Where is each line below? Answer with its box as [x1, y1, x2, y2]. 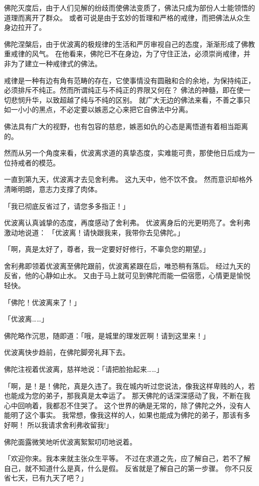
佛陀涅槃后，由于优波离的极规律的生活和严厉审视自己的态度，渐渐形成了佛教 [4, 38, 255, 49]
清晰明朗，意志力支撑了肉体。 [4, 183, 102, 194]
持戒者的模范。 [10, 157, 60, 167]
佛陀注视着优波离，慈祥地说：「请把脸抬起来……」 [4, 364, 163, 374]
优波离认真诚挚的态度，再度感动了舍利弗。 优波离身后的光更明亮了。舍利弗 [4, 217, 251, 228]
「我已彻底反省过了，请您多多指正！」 [4, 200, 129, 211]
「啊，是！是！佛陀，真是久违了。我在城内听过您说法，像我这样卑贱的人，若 [4, 380, 255, 391]
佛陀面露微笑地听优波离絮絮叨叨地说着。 [4, 436, 136, 447]
